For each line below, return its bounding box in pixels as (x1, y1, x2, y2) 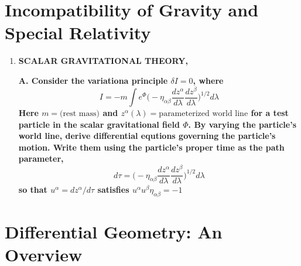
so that (18, 183, 47, 196)
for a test (251, 107, 289, 119)
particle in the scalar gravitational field (18, 118, 180, 130)
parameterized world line (159, 110, 248, 118)
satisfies (97, 183, 129, 196)
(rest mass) (60, 110, 100, 118)
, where (193, 74, 224, 86)
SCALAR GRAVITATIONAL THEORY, (18, 54, 188, 67)
